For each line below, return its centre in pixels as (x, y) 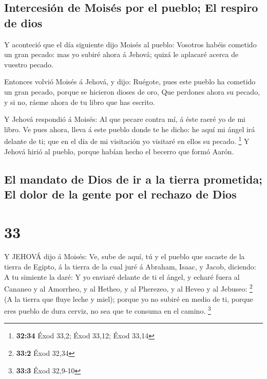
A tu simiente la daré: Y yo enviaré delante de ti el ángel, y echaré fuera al (122, 276)
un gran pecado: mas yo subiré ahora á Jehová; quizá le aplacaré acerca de (121, 54)
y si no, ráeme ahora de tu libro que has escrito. (80, 102)
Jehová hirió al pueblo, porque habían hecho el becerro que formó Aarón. (119, 151)
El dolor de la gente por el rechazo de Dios (120, 194)
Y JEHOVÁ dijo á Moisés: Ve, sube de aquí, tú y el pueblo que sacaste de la (125, 256)
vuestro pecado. (29, 64)
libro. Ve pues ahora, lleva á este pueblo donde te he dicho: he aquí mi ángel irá (130, 129)
